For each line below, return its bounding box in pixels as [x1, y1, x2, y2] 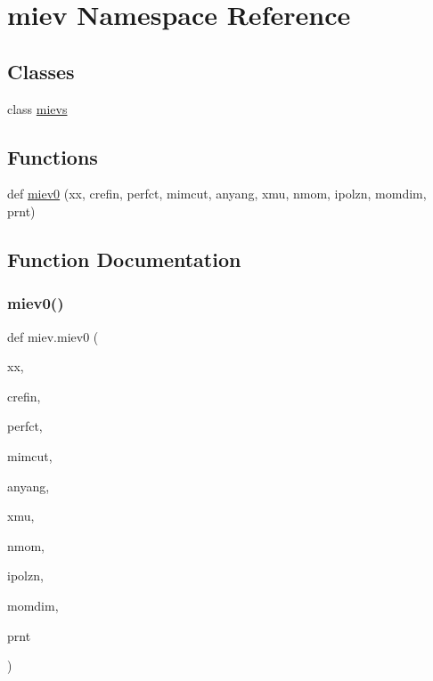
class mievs [7, 99, 68, 118]
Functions [7, 142, 98, 170]
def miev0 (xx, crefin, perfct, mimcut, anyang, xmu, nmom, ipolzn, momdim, [7, 184, 427, 203]
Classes [7, 57, 75, 85]
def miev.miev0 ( [7, 327, 99, 345]
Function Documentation [7, 245, 241, 272]
